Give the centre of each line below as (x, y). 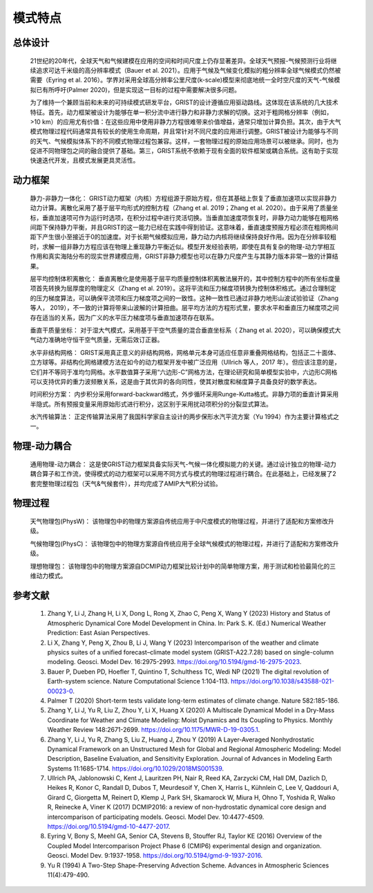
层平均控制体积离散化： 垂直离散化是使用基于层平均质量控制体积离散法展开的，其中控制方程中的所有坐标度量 (185, 279)
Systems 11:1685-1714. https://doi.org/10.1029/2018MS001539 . (136, 768)
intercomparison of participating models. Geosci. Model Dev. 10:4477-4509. (156, 817)
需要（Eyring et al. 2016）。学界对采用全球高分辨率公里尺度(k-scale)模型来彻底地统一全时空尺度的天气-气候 (182, 80)
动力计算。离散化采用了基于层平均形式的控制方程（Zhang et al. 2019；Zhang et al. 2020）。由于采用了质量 (181, 208)
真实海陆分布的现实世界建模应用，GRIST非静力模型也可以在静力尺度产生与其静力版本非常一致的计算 (190, 257)
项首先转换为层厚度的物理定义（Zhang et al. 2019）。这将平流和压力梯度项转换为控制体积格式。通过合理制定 (183, 288)
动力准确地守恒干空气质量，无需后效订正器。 (99, 340)
